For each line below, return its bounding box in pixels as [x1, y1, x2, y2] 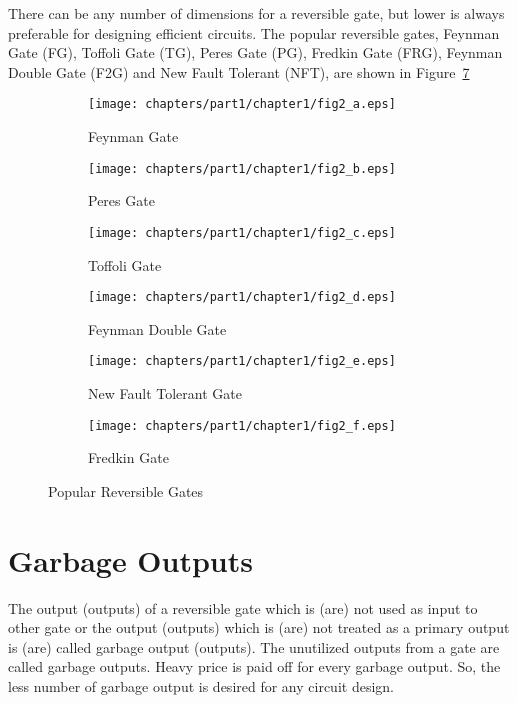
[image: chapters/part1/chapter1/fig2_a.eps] [88, 97, 396, 112]
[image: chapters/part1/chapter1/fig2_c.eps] [88, 225, 396, 240]
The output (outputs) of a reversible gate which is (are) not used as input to [8, 597, 478, 618]
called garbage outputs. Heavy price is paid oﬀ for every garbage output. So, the [8, 656, 501, 677]
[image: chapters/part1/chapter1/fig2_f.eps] [88, 418, 396, 433]
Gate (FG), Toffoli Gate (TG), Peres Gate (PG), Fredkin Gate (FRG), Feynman [8, 42, 503, 63]
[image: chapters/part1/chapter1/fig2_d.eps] [88, 290, 396, 305]
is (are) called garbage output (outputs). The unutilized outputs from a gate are [8, 636, 500, 657]
